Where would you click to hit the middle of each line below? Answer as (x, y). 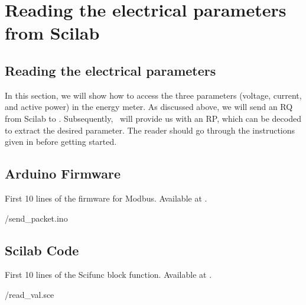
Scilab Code (42, 250)
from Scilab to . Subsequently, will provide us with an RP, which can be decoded (153, 118)
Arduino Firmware (63, 173)
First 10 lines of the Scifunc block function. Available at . (108, 275)
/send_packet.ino (36, 218)
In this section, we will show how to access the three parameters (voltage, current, (153, 95)
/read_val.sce (30, 294)
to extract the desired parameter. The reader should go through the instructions (150, 130)
